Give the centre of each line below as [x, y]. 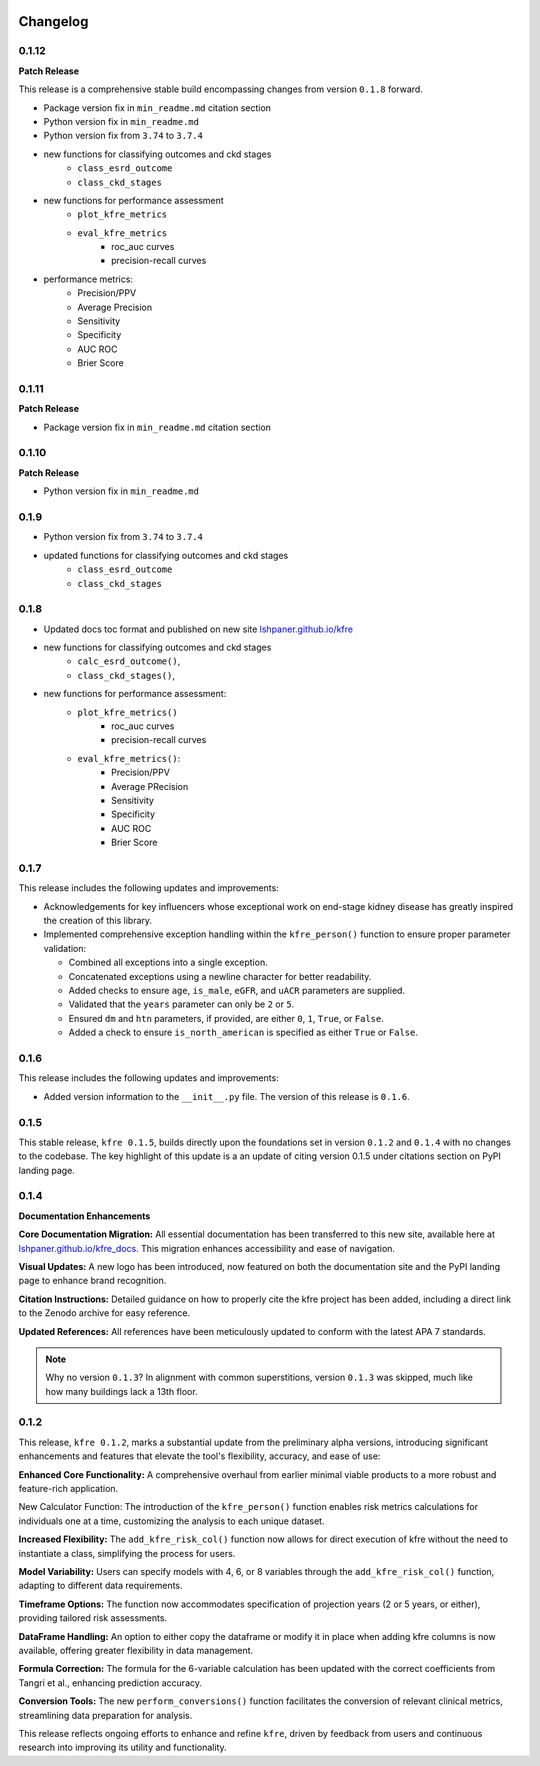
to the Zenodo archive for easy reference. [104, 1313]
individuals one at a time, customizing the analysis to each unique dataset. [171, 1521]
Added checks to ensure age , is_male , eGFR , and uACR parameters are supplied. [236, 991]
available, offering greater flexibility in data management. [136, 1650]
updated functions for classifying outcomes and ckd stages [166, 555]
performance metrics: [88, 279]
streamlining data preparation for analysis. [105, 1715]
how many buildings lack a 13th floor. [122, 1391]
